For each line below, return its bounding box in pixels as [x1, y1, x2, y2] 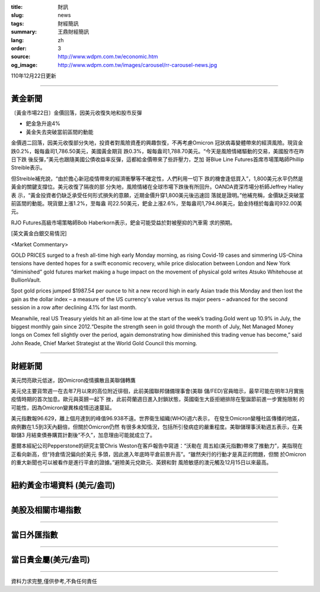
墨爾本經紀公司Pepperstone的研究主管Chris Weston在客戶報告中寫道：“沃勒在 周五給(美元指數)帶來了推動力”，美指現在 [11, 442, 303, 449]
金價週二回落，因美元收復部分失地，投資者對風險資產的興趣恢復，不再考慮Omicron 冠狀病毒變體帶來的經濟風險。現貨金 [11, 139, 303, 146]
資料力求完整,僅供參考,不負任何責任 [11, 577, 98, 584]
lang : [11, 36, 24, 44]
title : [11, 4, 23, 10]
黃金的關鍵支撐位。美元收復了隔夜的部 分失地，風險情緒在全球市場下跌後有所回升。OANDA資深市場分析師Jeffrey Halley [11, 184, 304, 191]
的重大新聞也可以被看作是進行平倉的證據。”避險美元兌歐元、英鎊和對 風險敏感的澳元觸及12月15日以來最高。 [11, 459, 272, 466]
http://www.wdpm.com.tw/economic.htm [57, 53, 158, 60]
